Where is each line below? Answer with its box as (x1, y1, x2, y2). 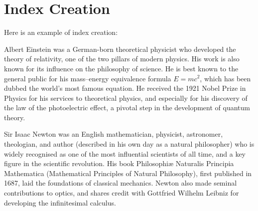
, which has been (200, 73, 251, 83)
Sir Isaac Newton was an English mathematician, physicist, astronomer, (4, 129, 223, 139)
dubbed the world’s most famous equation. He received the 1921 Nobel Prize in (4, 83, 246, 93)
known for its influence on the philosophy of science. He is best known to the (4, 63, 239, 73)
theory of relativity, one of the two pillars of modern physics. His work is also (4, 53, 240, 64)
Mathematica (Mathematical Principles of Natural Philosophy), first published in (4, 168, 252, 178)
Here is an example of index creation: (4, 27, 118, 37)
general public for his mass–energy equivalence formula (4, 73, 171, 83)
